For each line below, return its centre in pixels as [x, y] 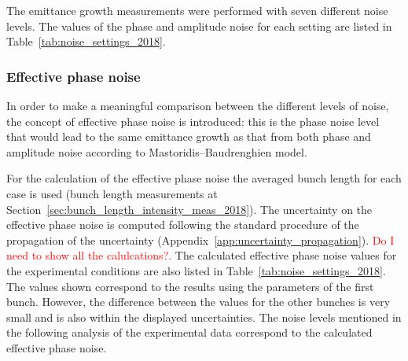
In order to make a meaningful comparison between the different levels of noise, [198, 105]
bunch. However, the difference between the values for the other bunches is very [198, 302]
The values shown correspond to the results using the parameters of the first [190, 286]
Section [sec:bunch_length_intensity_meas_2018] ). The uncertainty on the [189, 209]
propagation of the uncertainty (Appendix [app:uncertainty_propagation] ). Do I [200, 239]
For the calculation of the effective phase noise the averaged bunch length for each [204, 178]
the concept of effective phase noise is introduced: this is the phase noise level [193, 121]
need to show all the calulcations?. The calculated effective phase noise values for [202, 255]
